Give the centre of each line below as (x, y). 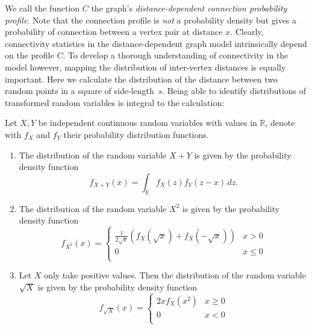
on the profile (30, 55)
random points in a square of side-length (80, 91)
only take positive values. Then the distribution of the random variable (175, 275)
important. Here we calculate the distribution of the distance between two (141, 79)
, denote (280, 123)
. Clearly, (247, 32)
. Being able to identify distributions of (234, 91)
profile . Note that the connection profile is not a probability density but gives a (151, 20)
